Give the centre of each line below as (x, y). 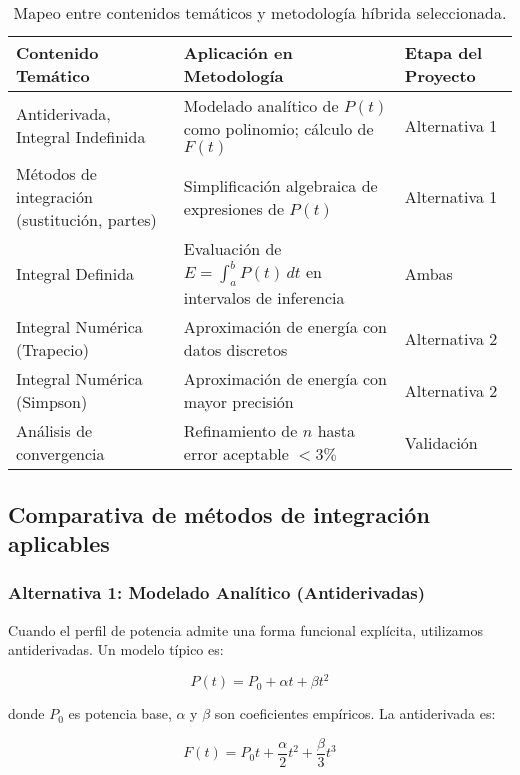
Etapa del (443, 52)
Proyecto (440, 75)
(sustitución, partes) (86, 219)
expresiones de (234, 208)
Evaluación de (232, 248)
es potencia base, (120, 713)
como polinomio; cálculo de (278, 128)
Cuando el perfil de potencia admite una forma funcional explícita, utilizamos (246, 629)
